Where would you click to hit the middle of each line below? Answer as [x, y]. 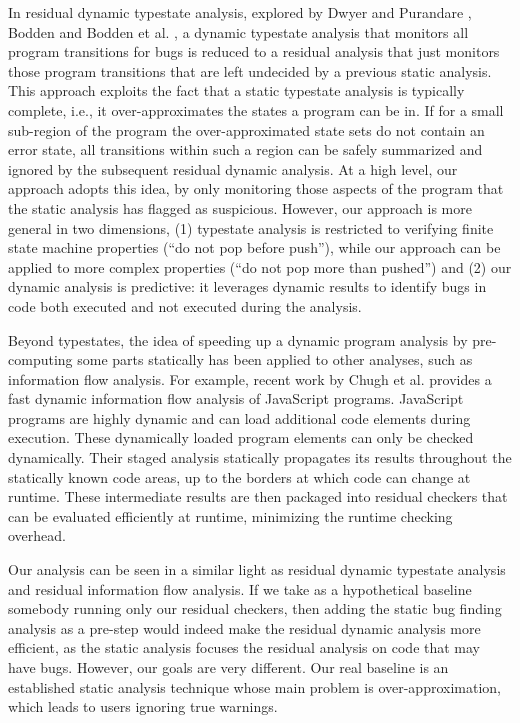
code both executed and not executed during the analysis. [185, 305]
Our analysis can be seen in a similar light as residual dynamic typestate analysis [257, 569]
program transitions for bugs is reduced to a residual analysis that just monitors [254, 51]
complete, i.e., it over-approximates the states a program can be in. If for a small [256, 109]
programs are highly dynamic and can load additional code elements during [239, 417]
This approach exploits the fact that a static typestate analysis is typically [236, 90]
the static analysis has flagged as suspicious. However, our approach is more [240, 207]
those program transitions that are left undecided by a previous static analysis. [250, 70]
